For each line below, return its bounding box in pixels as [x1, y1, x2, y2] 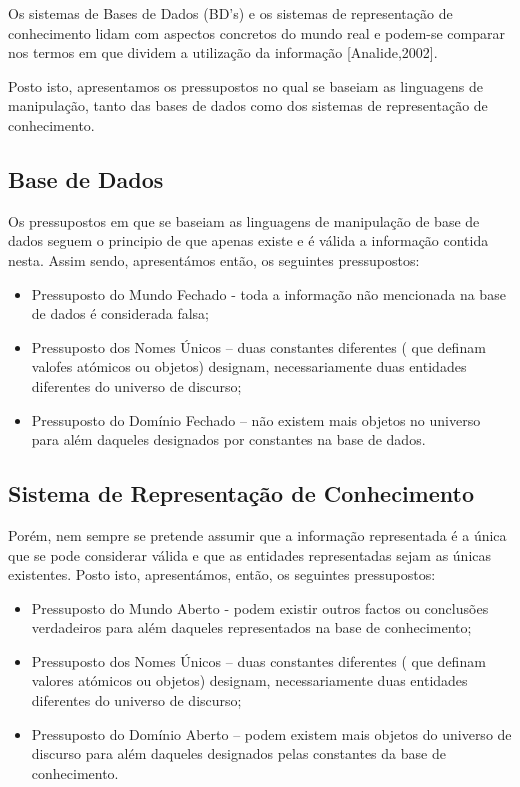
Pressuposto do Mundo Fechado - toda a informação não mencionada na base [31, 283, 506, 304]
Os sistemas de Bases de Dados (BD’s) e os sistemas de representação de [8, 3, 453, 23]
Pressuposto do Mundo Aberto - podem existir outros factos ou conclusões [31, 597, 489, 618]
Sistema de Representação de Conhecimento [8, 478, 475, 509]
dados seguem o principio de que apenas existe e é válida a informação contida [8, 230, 489, 251]
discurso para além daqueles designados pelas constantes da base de [31, 743, 446, 764]
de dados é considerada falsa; [31, 303, 210, 324]
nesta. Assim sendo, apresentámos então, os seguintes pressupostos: [8, 249, 420, 270]
